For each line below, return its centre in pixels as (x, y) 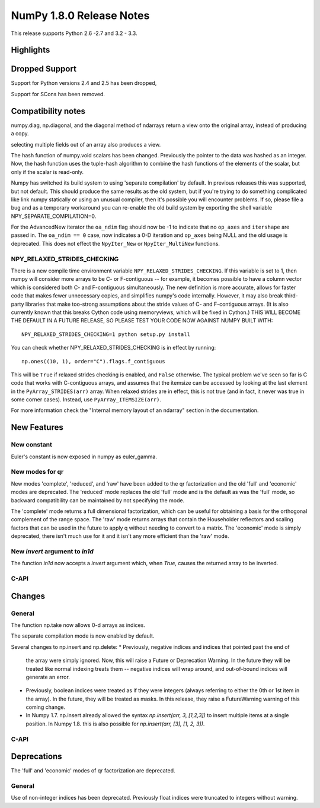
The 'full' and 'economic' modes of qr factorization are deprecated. (93, 771)
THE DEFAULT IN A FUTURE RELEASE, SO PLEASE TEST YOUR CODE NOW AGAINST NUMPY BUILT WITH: (142, 321)
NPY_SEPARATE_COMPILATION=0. (54, 216)
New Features (37, 427)
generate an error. (48, 677)
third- (291, 296)
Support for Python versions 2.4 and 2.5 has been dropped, (84, 83)
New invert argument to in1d (52, 551)
